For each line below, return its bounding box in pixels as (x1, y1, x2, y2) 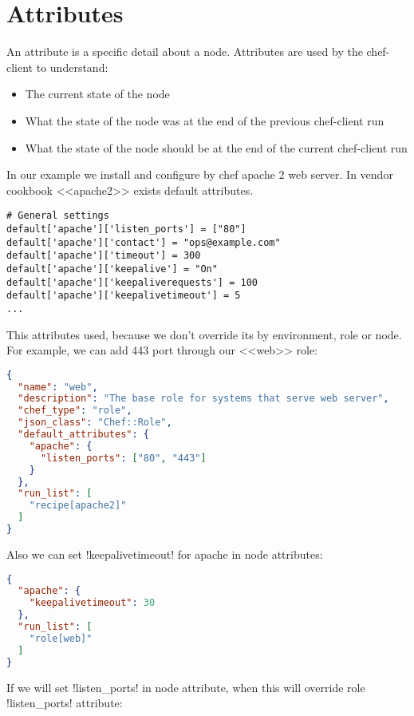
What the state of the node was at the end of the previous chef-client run (25, 112, 384, 129)
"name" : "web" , (18, 381, 98, 393)
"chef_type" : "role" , (18, 405, 132, 417)
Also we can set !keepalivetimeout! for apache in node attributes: (6, 545, 323, 562)
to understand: (36, 58, 108, 75)
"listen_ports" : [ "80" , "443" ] (40, 452, 207, 464)
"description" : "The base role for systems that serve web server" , (18, 393, 389, 405)
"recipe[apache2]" (29, 500, 127, 512)
